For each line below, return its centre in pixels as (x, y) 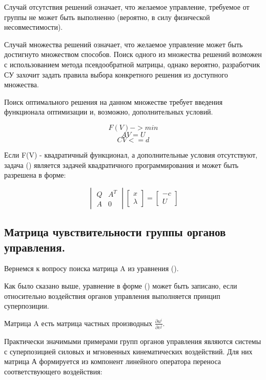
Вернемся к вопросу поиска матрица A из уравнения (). (91, 268)
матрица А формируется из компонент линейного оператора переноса (112, 361)
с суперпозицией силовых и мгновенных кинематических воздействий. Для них (128, 351)
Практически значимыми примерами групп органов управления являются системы (133, 341)
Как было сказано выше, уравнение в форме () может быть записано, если (121, 285)
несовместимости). (34, 27)
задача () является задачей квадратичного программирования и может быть (121, 165)
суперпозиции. (27, 306)
